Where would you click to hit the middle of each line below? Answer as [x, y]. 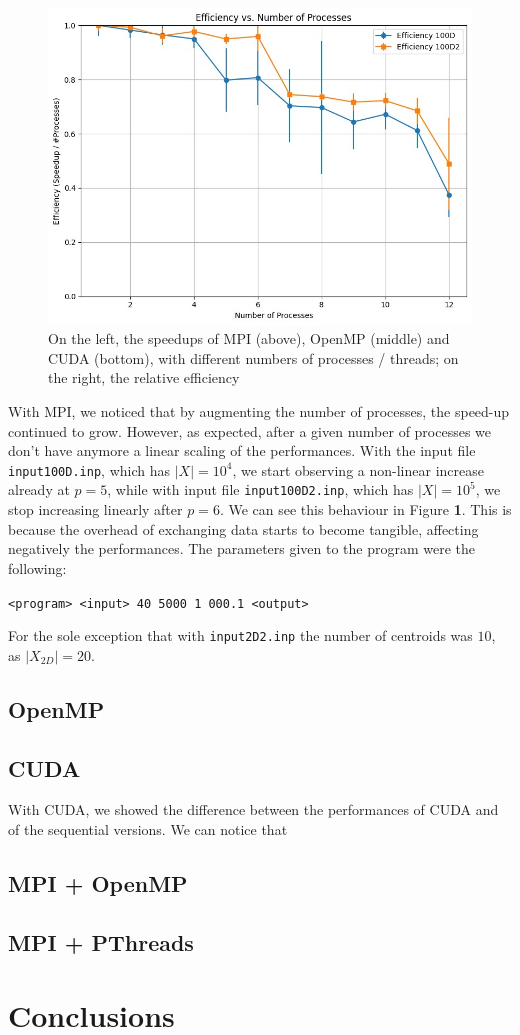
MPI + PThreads [101, 941]
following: [37, 567]
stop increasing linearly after [95, 509]
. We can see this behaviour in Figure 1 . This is [365, 509]
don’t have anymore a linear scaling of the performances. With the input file [242, 450]
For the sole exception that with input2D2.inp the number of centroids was [240, 635]
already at [39, 489]
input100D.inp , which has [89, 469]
